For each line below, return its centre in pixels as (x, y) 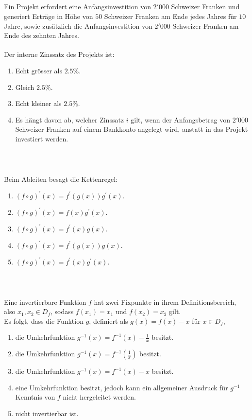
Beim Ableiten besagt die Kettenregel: (61, 179)
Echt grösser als (39, 70)
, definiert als (109, 321)
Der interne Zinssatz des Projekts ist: (59, 54)
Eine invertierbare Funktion (45, 302)
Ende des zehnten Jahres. (42, 35)
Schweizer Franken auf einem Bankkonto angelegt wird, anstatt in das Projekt (132, 129)
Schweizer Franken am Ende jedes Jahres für (170, 16)
